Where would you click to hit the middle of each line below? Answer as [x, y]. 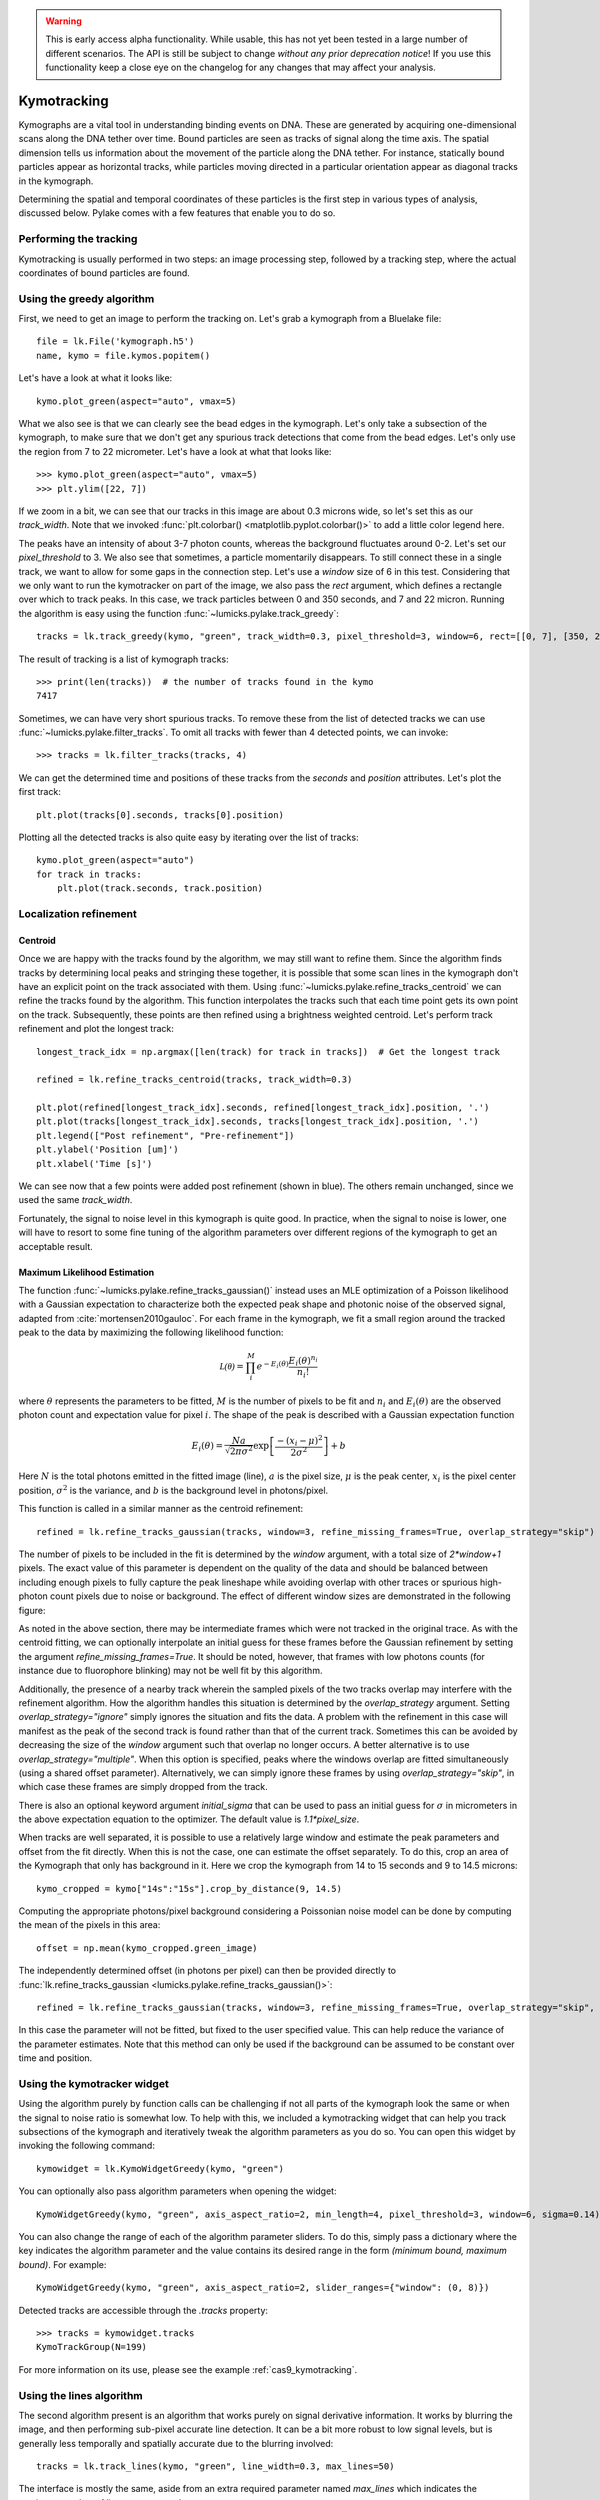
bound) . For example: [62, 2264]
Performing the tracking [78, 239]
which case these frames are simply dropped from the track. [143, 1787]
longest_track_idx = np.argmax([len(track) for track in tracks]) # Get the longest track [268, 1051]
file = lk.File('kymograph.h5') [115, 341]
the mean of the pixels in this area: [89, 1925]
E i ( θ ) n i [303, 1361]
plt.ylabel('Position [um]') [107, 1149]
